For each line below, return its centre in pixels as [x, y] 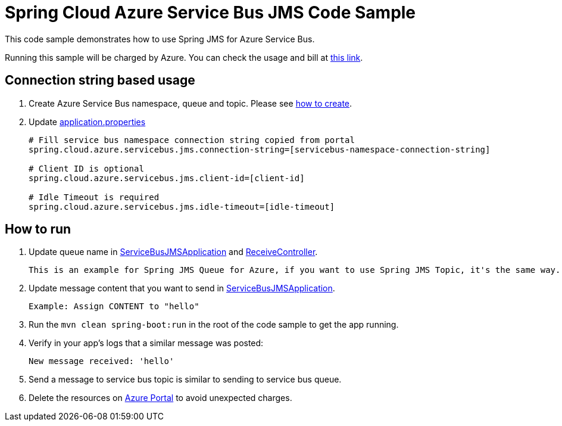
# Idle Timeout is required [94, 197]
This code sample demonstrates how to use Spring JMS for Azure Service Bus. [160, 39]
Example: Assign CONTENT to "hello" [114, 307]
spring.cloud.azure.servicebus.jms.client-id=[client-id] [167, 178]
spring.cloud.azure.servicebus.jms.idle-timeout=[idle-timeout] [182, 206]
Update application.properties [87, 122]
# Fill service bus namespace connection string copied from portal [192, 140]
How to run [38, 229]
